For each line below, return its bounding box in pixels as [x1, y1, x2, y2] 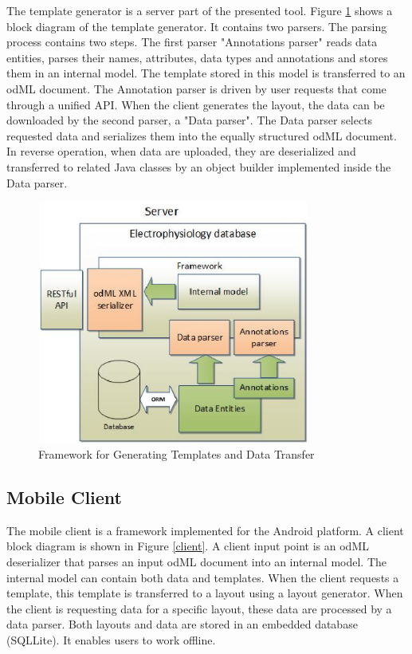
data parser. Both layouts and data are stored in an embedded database [6, 616, 358, 632]
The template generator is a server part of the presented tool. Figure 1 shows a [6, 2, 393, 18]
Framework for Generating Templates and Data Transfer [38, 446, 315, 463]
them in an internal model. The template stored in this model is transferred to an [6, 65, 406, 81]
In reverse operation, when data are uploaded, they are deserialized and [6, 143, 356, 160]
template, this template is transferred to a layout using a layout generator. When [6, 585, 403, 601]
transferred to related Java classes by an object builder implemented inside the [6, 158, 391, 175]
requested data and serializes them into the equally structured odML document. [6, 127, 397, 144]
